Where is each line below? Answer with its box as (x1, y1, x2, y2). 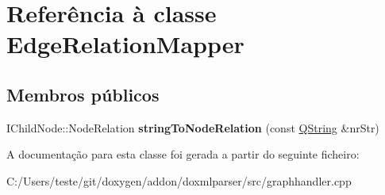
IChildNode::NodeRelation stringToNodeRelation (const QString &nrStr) (6, 119, 379, 136)
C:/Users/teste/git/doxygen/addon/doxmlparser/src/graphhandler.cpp (6, 172, 352, 189)
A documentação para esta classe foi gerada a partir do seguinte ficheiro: (6, 146, 360, 162)
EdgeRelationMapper (6, 28, 244, 60)
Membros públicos (6, 82, 160, 106)
